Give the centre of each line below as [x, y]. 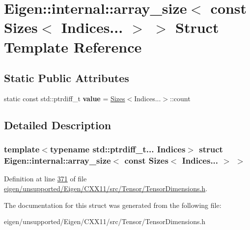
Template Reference [73, 46]
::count [180, 98]
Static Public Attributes [67, 78]
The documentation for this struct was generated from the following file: [113, 205]
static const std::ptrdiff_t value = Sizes [65, 98]
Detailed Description [58, 125]
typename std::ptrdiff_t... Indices [118, 149]
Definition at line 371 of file [45, 179]
